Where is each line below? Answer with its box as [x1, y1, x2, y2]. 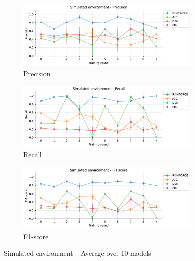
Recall [23, 150, 42, 160]
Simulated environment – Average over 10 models [4, 247, 151, 258]
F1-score [23, 231, 49, 241]
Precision [23, 68, 51, 78]
